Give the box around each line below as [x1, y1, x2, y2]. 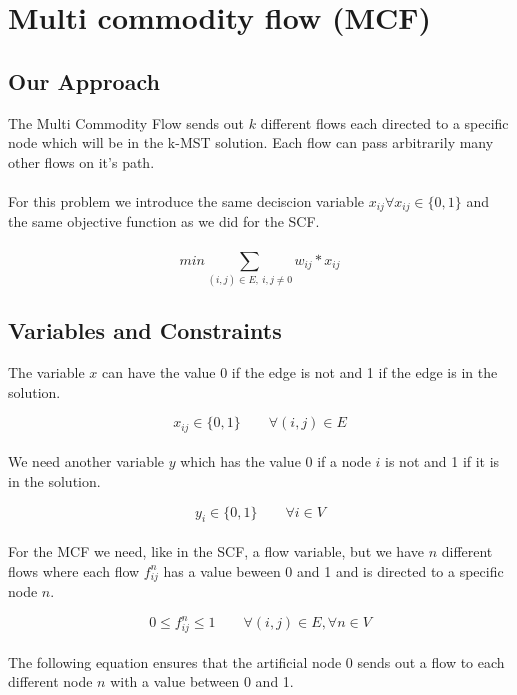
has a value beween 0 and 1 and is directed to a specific [163, 560, 504, 581]
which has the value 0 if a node [180, 451, 371, 472]
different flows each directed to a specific [260, 112, 509, 133]
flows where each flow [8, 560, 140, 581]
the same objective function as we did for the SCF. [8, 211, 320, 232]
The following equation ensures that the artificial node [8, 651, 342, 672]
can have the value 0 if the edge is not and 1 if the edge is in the [101, 362, 498, 383]
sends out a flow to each [357, 651, 505, 672]
